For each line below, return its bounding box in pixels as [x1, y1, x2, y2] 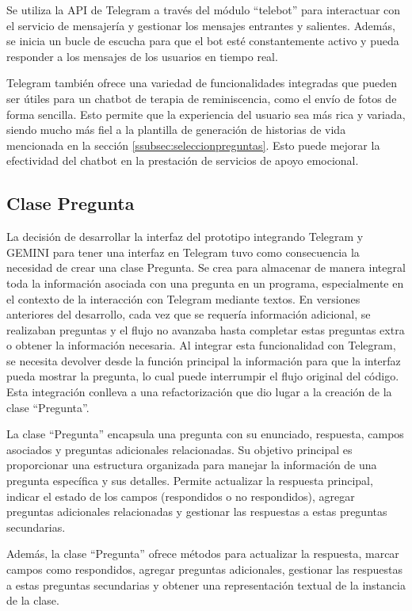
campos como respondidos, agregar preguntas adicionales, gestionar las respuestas [6, 561, 402, 578]
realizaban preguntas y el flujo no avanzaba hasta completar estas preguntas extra [6, 321, 405, 338]
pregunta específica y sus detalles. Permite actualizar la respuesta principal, [6, 472, 373, 489]
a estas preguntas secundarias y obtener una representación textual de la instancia [6, 576, 406, 593]
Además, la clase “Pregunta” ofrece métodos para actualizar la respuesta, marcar [6, 545, 399, 562]
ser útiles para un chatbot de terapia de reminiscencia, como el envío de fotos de [6, 90, 397, 106]
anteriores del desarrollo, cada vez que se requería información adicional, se [6, 306, 371, 323]
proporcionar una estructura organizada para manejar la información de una [6, 456, 377, 473]
